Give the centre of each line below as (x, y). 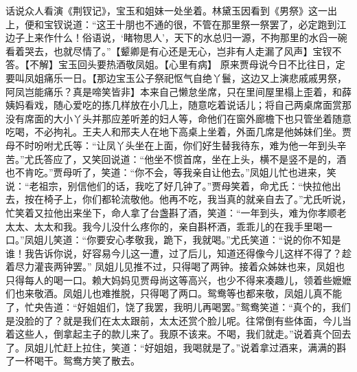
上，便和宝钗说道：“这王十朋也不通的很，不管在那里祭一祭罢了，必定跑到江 (176, 24)
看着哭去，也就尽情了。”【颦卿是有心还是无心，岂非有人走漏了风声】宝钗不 (174, 51)
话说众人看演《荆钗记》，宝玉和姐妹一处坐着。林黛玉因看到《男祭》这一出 (171, 10)
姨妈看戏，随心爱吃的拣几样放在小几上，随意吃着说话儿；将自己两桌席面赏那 (178, 105)
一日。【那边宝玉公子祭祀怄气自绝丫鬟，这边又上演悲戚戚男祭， (205, 77)
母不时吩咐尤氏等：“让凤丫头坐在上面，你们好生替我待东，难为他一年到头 (171, 145)
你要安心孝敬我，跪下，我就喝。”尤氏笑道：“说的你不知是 (214, 240)
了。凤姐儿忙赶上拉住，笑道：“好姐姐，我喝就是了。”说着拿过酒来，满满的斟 (176, 347)
